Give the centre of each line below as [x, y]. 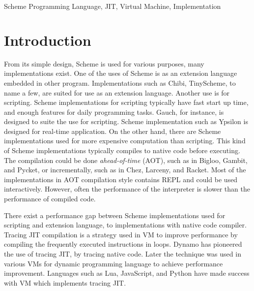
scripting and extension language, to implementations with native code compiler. [125, 225]
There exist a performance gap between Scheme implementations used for [115, 215]
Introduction [48, 40]
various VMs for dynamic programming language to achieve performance [113, 263]
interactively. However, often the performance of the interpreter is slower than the [127, 189]
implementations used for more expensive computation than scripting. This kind [125, 141]
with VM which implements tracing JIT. [65, 282]
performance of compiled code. [50, 199]
